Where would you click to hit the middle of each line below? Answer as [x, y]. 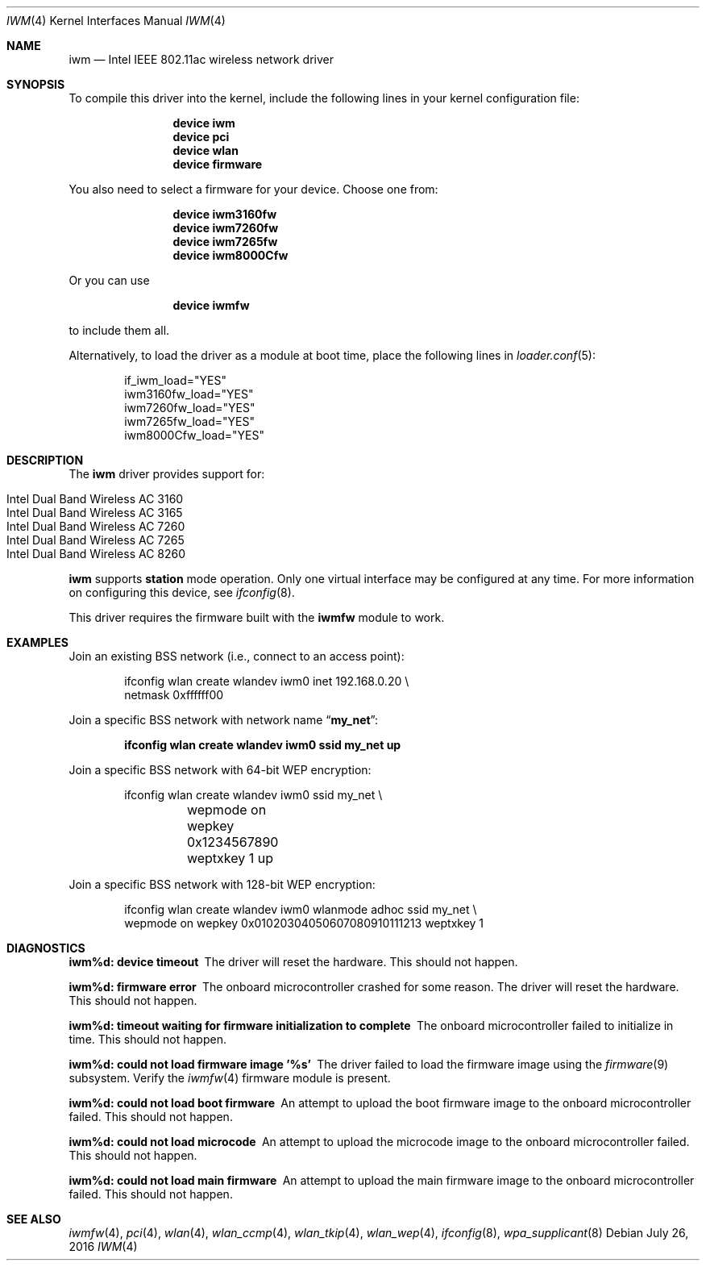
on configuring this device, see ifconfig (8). [182, 592]
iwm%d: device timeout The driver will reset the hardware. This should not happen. [293, 962]
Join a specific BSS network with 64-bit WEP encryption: [220, 770]
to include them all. [119, 330]
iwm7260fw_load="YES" [190, 408]
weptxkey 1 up [230, 858]
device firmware [218, 164]
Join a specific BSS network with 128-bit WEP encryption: [222, 884]
